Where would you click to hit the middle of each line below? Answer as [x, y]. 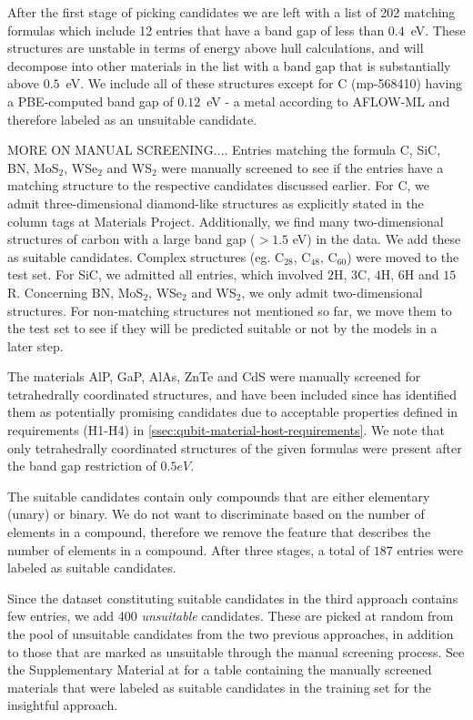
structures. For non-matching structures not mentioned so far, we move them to [230, 310]
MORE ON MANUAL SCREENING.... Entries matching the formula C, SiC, [224, 150]
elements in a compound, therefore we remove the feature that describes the [219, 532]
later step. [35, 345]
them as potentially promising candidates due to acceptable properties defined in [233, 412]
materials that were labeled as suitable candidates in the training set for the [220, 687]
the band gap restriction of [82, 466]
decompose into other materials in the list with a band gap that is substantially [229, 65]
